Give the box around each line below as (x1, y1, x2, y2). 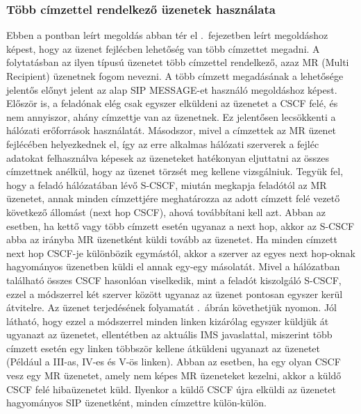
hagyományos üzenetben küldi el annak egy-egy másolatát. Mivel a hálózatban (6, 259, 340, 274)
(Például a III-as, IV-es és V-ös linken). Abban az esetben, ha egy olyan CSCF (6, 354, 341, 369)
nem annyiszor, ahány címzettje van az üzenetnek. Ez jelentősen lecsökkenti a (6, 109, 336, 124)
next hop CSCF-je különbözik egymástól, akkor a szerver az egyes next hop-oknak (6, 245, 355, 260)
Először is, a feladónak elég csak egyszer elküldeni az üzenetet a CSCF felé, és (6, 96, 338, 110)
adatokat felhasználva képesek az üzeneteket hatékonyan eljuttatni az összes (6, 150, 330, 165)
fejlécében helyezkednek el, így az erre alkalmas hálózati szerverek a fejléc (6, 136, 319, 151)
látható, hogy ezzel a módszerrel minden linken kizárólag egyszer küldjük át (6, 313, 329, 328)
